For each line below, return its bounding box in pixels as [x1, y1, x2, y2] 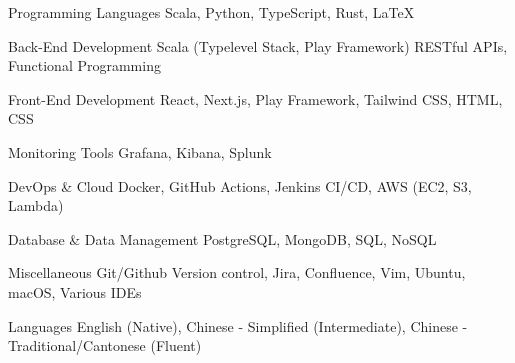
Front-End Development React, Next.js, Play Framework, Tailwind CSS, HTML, [8, 88, 503, 109]
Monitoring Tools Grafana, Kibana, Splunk [8, 141, 272, 162]
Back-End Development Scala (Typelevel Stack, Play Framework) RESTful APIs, [8, 35, 508, 56]
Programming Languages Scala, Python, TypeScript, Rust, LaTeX [8, 2, 415, 22]
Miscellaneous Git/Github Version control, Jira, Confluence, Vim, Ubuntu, [8, 262, 466, 283]
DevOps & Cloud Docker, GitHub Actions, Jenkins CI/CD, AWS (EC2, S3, [8, 175, 472, 196]
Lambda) [8, 195, 64, 216]
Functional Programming [8, 55, 161, 76]
